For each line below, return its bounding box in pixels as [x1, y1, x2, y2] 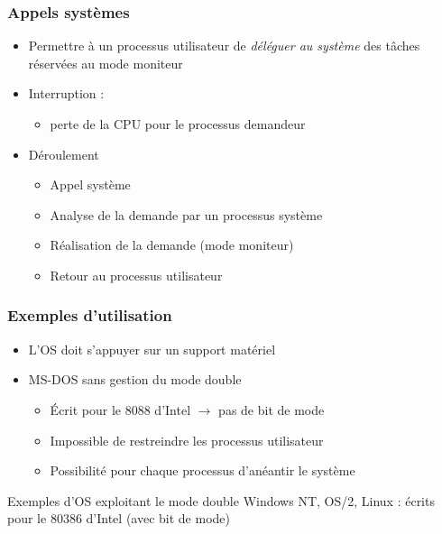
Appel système [50, 175, 131, 194]
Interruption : [28, 84, 105, 103]
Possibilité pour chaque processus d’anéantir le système [50, 461, 355, 480]
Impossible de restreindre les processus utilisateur [50, 430, 324, 449]
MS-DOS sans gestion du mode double [28, 370, 242, 389]
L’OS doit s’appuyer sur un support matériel [28, 339, 276, 358]
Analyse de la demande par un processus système [50, 205, 323, 224]
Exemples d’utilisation [7, 304, 172, 327]
